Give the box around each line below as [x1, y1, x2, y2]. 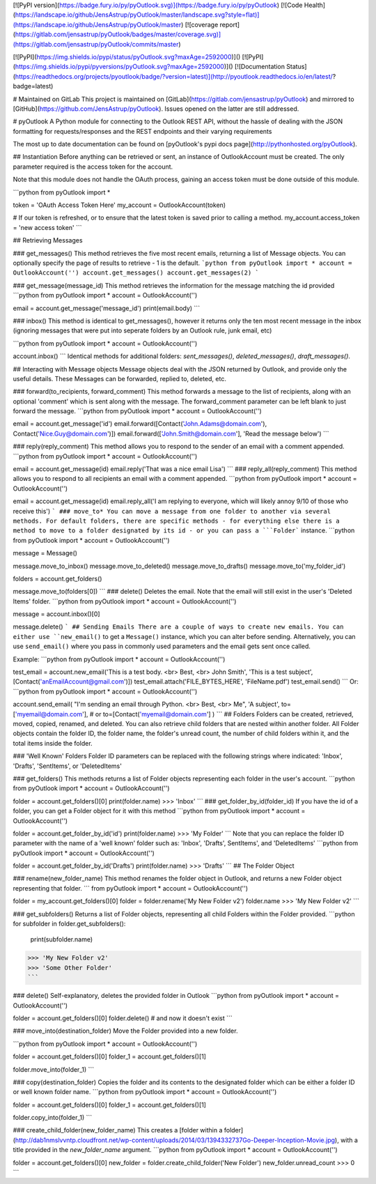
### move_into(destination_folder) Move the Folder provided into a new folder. [13, 1027, 238, 1035]
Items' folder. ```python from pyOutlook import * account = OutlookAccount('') [13, 597, 237, 606]
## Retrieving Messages [13, 236, 83, 245]
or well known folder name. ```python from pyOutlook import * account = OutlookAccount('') [13, 1088, 277, 1096]
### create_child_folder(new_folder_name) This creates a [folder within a [13, 1126, 223, 1135]
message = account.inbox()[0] [13, 610, 100, 618]
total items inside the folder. [13, 739, 93, 747]
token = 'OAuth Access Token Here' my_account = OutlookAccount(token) [13, 201, 226, 209]
